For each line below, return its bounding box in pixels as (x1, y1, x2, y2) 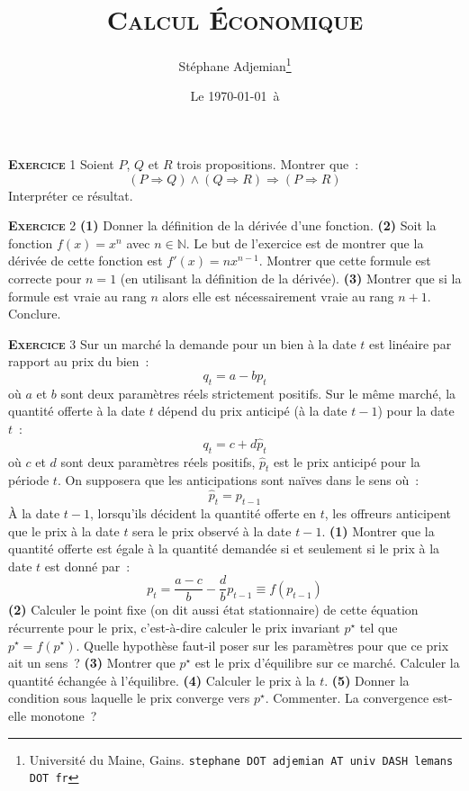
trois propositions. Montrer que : (176, 154, 359, 173)
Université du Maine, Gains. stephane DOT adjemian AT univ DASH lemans (29, 750, 454, 769)
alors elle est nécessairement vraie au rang (162, 286, 394, 305)
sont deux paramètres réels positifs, (60, 452, 256, 471)
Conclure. (8, 304, 61, 323)
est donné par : (44, 556, 131, 575)
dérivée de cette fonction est (8, 251, 163, 270)
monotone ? (30, 706, 97, 724)
